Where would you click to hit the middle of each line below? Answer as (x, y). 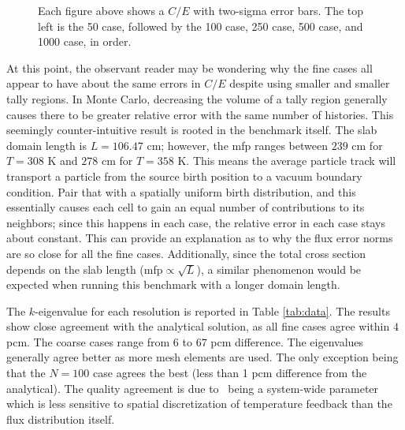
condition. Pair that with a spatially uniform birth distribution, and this (181, 191)
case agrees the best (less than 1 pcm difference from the (230, 373)
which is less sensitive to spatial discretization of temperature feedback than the (199, 404)
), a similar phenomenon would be (279, 269)
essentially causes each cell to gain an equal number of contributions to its (186, 207)
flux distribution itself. (61, 419)
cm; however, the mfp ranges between (237, 145)
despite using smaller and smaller (310, 83)
